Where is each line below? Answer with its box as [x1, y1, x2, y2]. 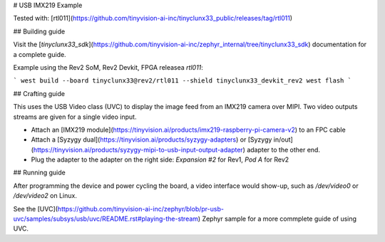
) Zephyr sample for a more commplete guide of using [197, 214, 356, 223]
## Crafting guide [13, 89, 66, 98]
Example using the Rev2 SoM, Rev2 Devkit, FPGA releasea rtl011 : [13, 63, 203, 71]
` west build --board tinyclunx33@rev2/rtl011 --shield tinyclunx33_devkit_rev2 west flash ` [13, 77, 352, 85]
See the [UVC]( [13, 204, 58, 213]
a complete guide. [13, 50, 67, 58]
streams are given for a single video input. [13, 112, 137, 121]
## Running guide [13, 168, 66, 177]
